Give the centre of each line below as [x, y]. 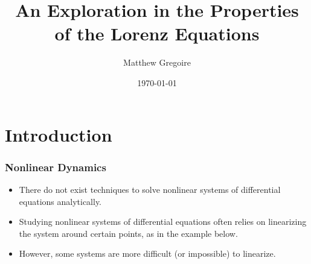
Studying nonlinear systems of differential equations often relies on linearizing [163, 222]
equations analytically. [60, 201]
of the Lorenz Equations [157, 33]
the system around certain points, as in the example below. [128, 233]
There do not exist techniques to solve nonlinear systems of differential [150, 189]
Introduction [59, 134]
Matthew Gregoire [157, 62]
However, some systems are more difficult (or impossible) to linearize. [147, 253]
